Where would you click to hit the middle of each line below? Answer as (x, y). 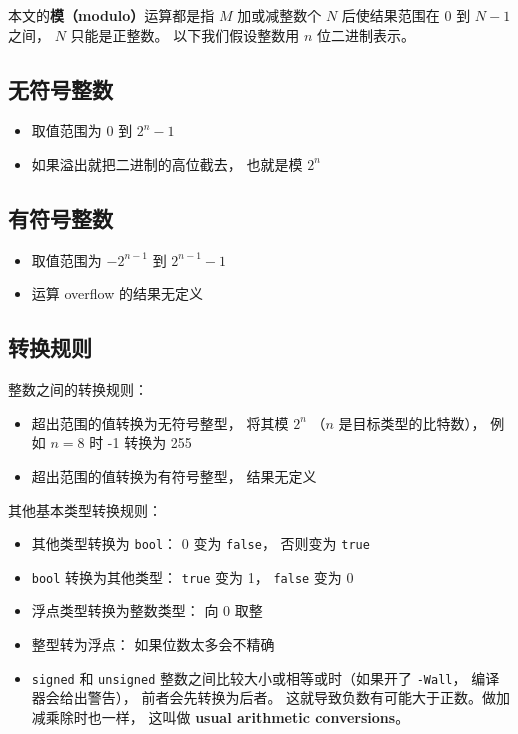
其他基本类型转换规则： (85, 509)
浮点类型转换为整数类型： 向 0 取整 (147, 610)
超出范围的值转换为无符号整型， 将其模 (160, 422)
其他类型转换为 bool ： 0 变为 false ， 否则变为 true (200, 543)
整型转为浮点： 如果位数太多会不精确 (153, 644)
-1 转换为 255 (149, 442)
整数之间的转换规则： (78, 389)
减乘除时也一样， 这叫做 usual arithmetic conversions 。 (220, 716)
